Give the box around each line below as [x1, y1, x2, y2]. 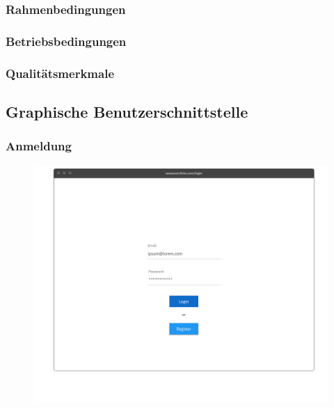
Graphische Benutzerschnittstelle [6, 100, 248, 122]
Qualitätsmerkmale [6, 64, 115, 81]
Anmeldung [6, 137, 72, 155]
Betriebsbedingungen [6, 32, 127, 49]
